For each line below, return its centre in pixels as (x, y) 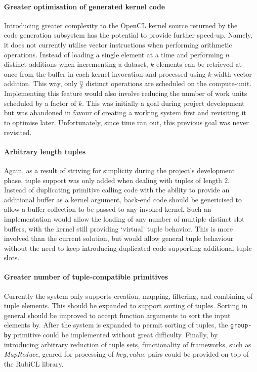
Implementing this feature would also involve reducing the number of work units (126, 93)
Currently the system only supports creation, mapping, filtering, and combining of (128, 296)
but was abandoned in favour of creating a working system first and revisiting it (125, 113)
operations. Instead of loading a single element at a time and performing (114, 54)
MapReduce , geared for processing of (59, 354)
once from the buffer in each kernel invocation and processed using (105, 73)
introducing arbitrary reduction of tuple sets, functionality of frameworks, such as (128, 344)
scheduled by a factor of (40, 103)
